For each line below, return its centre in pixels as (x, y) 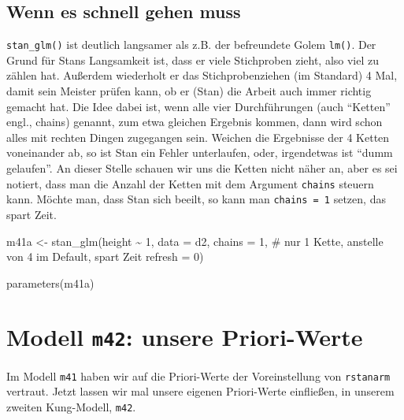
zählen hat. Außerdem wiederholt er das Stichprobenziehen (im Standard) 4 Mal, (202, 75)
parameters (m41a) (50, 282)
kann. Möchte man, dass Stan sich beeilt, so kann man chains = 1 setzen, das (196, 199)
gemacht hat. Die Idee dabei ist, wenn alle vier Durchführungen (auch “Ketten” (198, 106)
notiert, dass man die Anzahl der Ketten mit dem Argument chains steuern (190, 183)
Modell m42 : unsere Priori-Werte (185, 337)
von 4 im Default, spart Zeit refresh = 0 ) (105, 256)
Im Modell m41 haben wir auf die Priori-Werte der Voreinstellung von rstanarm (198, 375)
